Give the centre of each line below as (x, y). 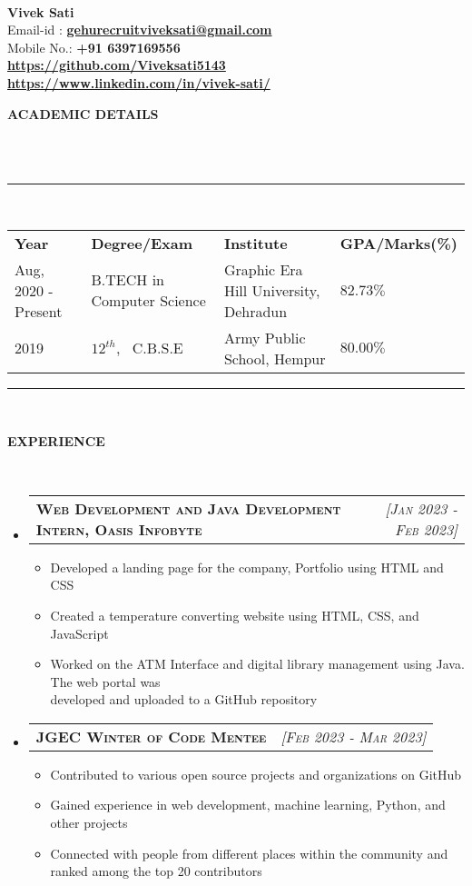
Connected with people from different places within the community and (249, 853)
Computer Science (148, 301)
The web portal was (105, 681)
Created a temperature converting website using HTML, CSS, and (235, 615)
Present (39, 311)
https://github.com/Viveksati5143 (117, 65)
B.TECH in (128, 280)
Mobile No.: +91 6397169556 (94, 47)
